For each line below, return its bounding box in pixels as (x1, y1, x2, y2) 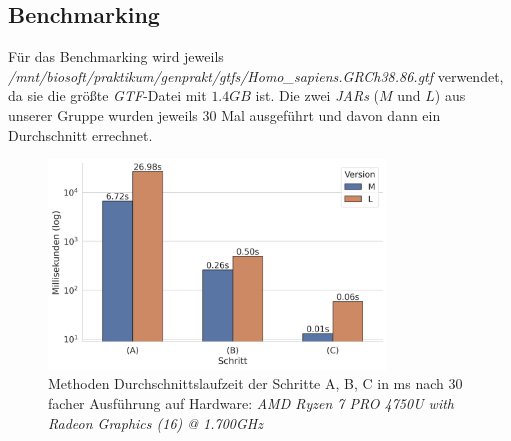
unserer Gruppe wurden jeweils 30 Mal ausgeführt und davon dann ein (8, 104, 441, 125)
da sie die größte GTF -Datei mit (8, 85, 207, 106)
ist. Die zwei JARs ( (255, 85, 379, 106)
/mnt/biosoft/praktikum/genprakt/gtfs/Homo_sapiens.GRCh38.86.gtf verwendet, (8, 65, 504, 86)
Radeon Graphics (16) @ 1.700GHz (48, 412, 263, 433)
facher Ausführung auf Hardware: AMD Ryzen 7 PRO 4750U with (48, 393, 454, 414)
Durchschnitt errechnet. (8, 124, 153, 145)
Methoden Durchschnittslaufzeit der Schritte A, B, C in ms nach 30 (48, 373, 463, 394)
